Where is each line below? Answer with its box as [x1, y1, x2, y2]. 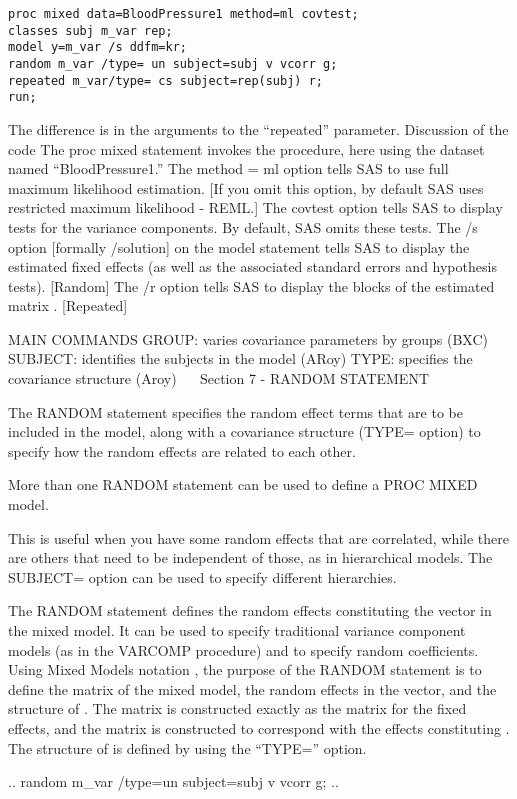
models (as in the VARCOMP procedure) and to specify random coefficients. [8, 639, 479, 660]
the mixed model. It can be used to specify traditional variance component [8, 620, 466, 640]
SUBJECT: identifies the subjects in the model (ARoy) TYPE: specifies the [8, 348, 473, 369]
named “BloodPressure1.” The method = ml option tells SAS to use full [8, 158, 449, 179]
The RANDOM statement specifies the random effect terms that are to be [8, 401, 463, 422]
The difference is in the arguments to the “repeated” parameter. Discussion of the [8, 118, 509, 139]
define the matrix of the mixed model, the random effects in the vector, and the [8, 678, 497, 699]
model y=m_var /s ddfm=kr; [8, 40, 187, 55]
